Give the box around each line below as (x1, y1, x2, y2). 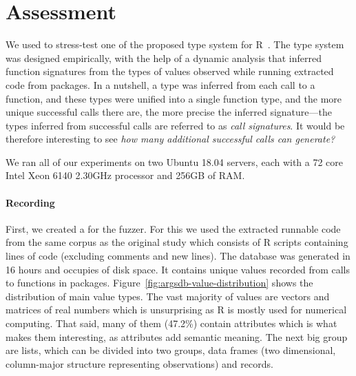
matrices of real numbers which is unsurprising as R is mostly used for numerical (6, 302, 347, 317)
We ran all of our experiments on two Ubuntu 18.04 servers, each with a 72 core (6, 154, 344, 169)
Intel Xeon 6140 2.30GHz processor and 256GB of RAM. (6, 168, 245, 182)
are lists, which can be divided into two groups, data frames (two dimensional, (6, 343, 336, 357)
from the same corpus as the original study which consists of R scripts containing (6, 235, 348, 249)
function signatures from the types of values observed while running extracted (6, 64, 334, 79)
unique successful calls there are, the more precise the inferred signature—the (6, 105, 332, 119)
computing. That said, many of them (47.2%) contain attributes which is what (6, 316, 337, 331)
